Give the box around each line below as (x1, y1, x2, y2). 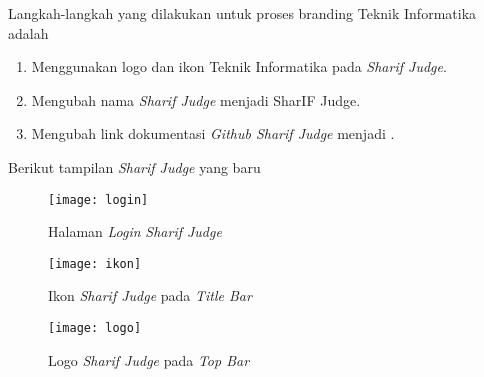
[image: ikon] (48, 256, 142, 271)
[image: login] (48, 192, 149, 207)
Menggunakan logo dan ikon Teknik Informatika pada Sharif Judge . (31, 56, 447, 77)
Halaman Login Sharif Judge (48, 221, 222, 242)
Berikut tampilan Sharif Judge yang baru (8, 156, 261, 177)
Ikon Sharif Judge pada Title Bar (48, 285, 252, 306)
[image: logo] (48, 321, 142, 336)
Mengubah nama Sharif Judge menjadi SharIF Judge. (31, 89, 361, 110)
